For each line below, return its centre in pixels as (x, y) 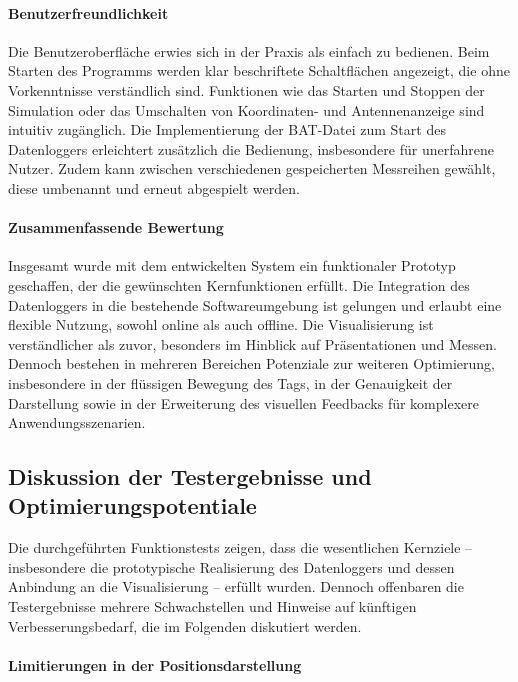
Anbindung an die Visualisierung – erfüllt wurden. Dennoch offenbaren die (236, 586)
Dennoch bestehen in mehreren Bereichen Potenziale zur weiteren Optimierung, (251, 363)
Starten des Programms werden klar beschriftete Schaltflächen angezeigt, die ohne (259, 70)
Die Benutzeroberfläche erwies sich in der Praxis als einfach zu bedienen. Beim (249, 50)
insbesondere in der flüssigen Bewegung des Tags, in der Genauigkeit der (230, 382)
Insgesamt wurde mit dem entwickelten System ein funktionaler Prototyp (232, 265)
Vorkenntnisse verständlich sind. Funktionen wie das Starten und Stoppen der (246, 89)
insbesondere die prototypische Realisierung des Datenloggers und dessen (231, 566)
